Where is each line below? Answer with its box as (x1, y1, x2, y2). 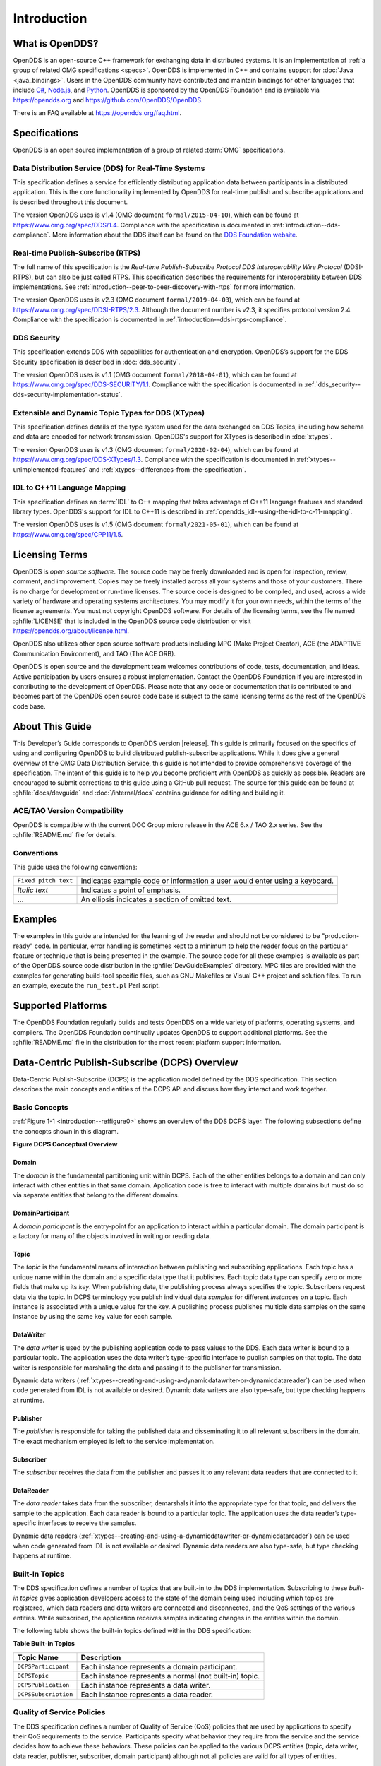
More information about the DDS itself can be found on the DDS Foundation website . (52, 230, 298, 239)
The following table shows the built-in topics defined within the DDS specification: (13, 1626, 252, 1635)
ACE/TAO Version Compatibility (13, 806, 123, 816)
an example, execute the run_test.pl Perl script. (13, 981, 160, 990)
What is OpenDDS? (13, 37, 99, 49)
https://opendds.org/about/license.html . (13, 627, 130, 635)
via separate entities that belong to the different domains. (13, 1191, 180, 1199)
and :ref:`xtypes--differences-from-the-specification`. (88, 465, 246, 473)
